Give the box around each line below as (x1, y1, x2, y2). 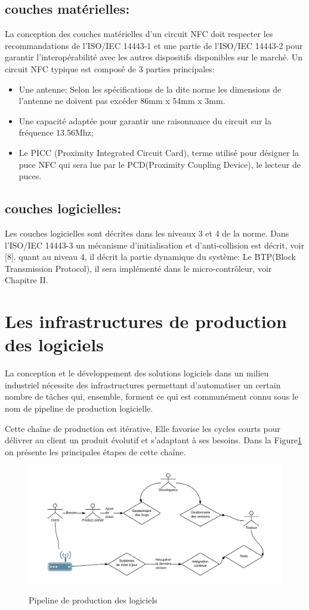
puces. (18, 170, 42, 182)
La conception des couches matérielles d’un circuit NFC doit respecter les (5, 27, 273, 40)
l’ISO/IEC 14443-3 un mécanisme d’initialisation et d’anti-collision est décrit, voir (5, 238, 304, 251)
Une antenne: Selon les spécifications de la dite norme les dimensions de (18, 82, 282, 95)
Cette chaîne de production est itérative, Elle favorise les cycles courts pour (5, 422, 280, 434)
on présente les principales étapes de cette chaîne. (5, 445, 186, 458)
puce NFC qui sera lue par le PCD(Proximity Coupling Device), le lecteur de (18, 158, 301, 170)
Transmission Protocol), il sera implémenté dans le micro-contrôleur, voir (5, 262, 272, 274)
